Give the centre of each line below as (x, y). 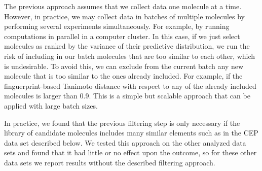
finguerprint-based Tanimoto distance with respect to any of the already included (130, 85)
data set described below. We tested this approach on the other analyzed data (125, 142)
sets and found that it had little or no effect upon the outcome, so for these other (130, 152)
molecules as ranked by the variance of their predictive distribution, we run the (127, 46)
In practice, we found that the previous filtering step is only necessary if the (122, 123)
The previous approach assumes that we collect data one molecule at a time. (123, 6)
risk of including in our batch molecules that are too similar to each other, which (130, 56)
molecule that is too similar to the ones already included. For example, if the (123, 76)
